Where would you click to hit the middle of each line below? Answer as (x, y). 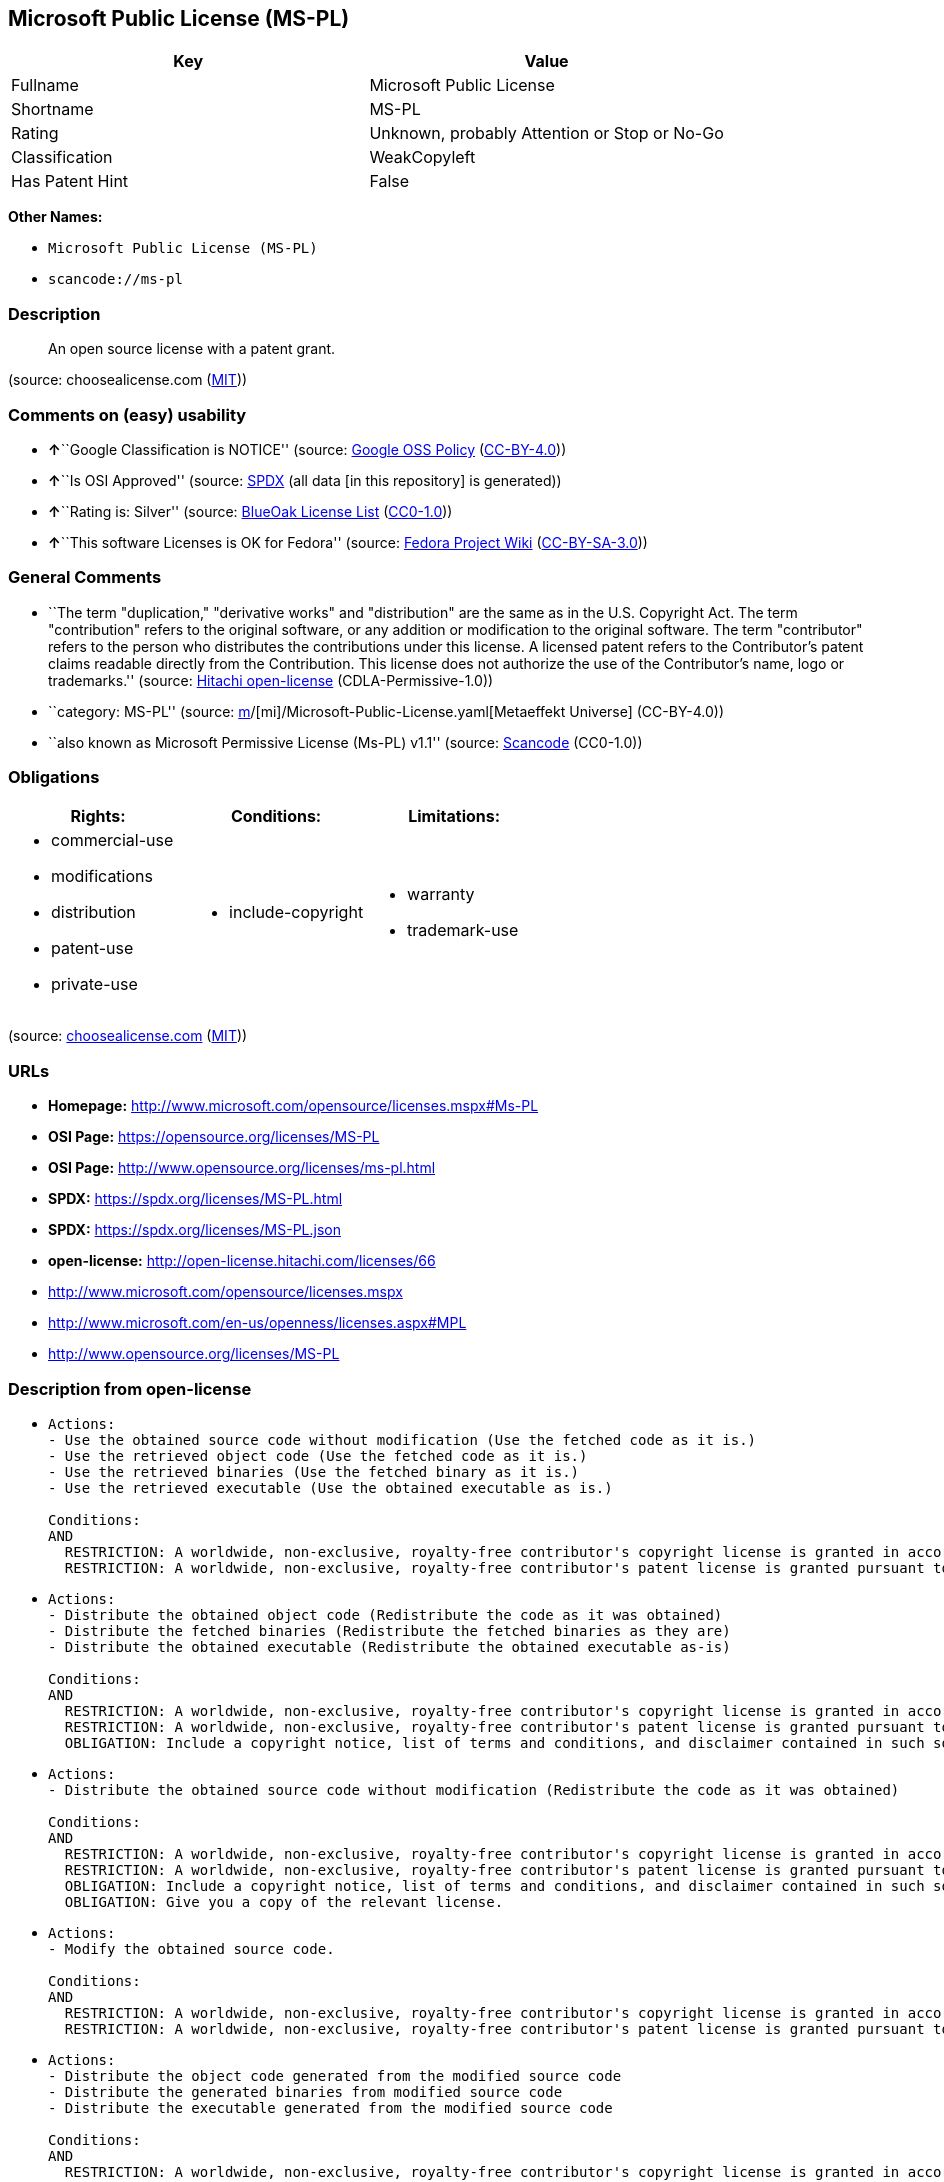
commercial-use (112, 840)
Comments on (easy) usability (127, 414)
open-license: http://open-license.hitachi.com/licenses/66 (242, 1261)
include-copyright (296, 912)
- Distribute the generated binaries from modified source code (305, 2091)
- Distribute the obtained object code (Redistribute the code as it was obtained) (385, 1614)
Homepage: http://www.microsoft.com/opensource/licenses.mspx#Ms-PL (293, 1106)
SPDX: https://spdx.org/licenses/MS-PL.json (194, 1230)
